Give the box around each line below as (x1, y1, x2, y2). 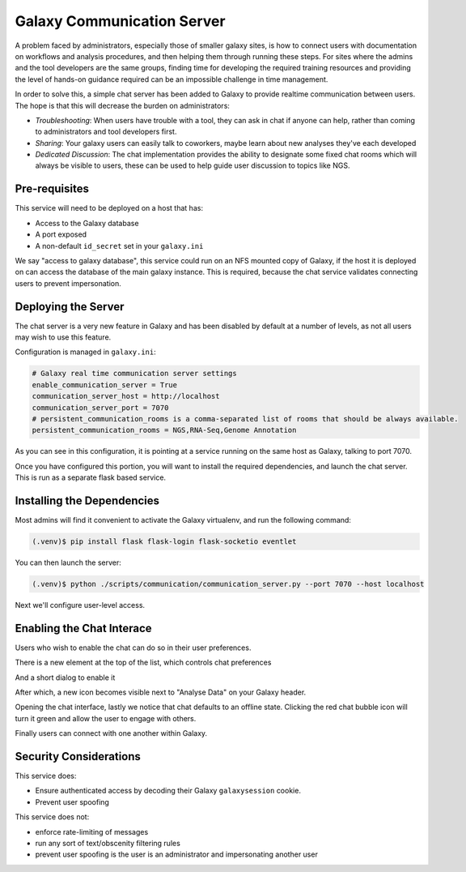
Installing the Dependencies (15, 494, 160, 507)
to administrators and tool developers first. (35, 126, 177, 137)
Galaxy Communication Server (15, 12, 226, 30)
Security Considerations (15, 750, 142, 763)
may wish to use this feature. (15, 332, 112, 342)
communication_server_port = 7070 (32, 403, 169, 412)
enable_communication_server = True (32, 380, 178, 389)
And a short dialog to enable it (15, 673, 116, 682)
